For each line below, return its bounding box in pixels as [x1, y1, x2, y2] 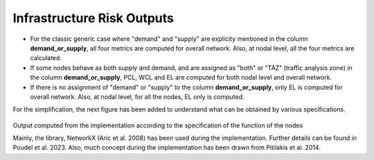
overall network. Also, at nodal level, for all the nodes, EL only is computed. [30, 92, 245, 100]
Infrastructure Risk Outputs [12, 10, 175, 26]
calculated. [30, 54, 62, 62]
